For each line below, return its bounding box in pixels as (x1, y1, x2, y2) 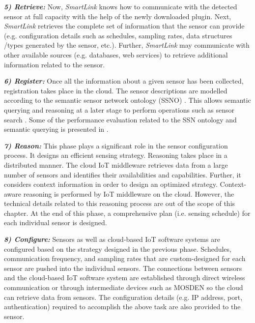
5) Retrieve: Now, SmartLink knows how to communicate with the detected (4, 1, 237, 11)
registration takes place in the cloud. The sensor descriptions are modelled (4, 85, 227, 95)
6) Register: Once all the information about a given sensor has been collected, (4, 76, 244, 86)
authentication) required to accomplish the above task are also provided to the (4, 301, 241, 312)
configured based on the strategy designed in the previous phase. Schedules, (4, 243, 231, 254)
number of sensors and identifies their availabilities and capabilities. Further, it (4, 169, 241, 179)
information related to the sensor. (4, 59, 105, 69)
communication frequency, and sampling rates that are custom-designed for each (4, 253, 246, 264)
